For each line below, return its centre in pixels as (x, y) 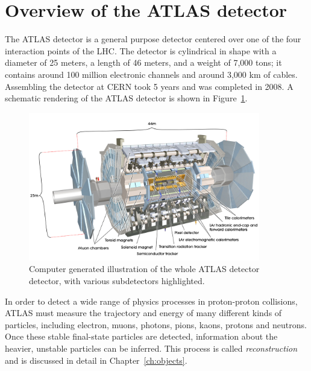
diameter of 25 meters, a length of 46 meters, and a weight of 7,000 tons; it (143, 62)
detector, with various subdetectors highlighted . (117, 281)
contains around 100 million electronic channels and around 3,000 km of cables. (151, 74)
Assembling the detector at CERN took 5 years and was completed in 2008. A (149, 86)
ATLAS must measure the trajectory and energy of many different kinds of (143, 313)
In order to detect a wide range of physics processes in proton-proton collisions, (151, 301)
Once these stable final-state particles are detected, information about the (141, 336)
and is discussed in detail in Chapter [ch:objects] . (96, 360)
